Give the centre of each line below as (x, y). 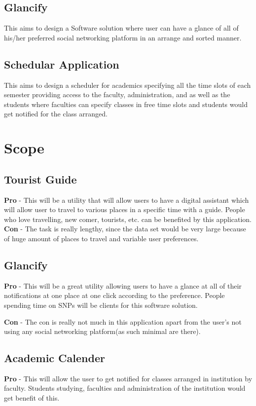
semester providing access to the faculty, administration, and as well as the (117, 94)
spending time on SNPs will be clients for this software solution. (101, 305)
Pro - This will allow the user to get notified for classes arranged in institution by (128, 378)
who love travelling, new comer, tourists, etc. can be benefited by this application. (128, 219)
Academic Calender (55, 358)
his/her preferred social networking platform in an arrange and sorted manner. (123, 37)
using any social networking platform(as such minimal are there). (102, 331)
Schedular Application (62, 64)
